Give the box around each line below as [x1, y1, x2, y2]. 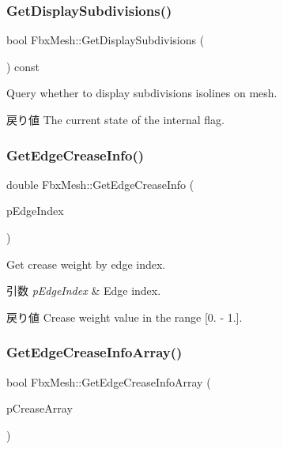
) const [6, 58, 40, 74]
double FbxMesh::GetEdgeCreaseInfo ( [6, 175, 194, 192]
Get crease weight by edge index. [6, 255, 166, 272]
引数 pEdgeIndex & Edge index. [6, 282, 161, 299]
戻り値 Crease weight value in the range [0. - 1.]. [6, 308, 243, 325]
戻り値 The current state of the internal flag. [6, 111, 225, 127]
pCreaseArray [6, 400, 73, 417]
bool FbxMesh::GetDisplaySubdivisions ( [6, 32, 205, 48]
